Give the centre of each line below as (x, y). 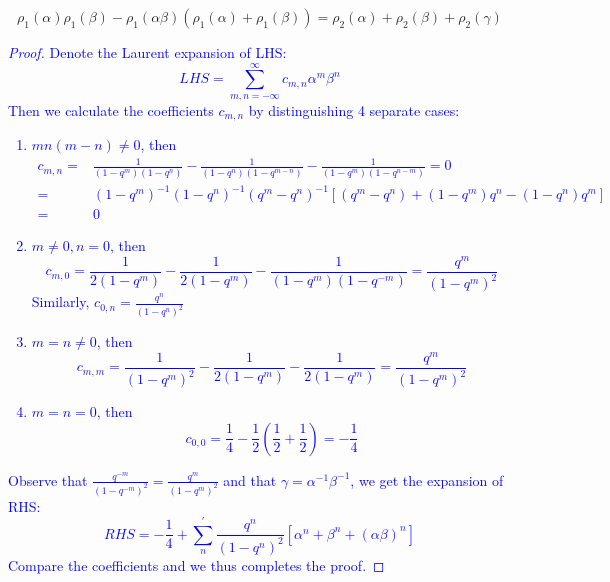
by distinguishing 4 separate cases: (354, 109)
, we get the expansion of (427, 479)
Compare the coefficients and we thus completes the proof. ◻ (196, 564)
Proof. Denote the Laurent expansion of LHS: (147, 52)
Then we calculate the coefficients (111, 109)
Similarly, (60, 301)
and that (250, 479)
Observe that (48, 479)
